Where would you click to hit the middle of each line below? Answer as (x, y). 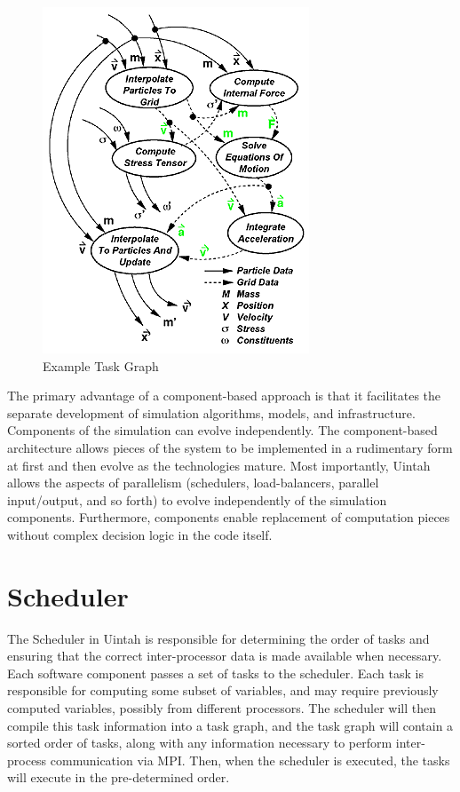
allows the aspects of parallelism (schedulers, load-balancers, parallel (193, 483)
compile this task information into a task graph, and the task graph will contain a (230, 725)
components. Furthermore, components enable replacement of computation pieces (229, 517)
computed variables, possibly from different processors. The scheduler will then (222, 708)
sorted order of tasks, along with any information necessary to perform (200, 743)
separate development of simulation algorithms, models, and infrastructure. (211, 412)
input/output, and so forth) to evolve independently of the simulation (197, 499)
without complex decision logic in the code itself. (140, 534)
